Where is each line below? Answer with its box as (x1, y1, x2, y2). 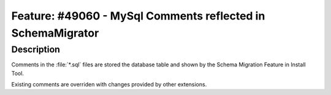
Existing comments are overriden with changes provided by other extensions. (11, 80, 207, 88)
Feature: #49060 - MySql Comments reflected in (11, 9, 265, 23)
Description (11, 44, 61, 55)
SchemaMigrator (11, 26, 99, 40)
